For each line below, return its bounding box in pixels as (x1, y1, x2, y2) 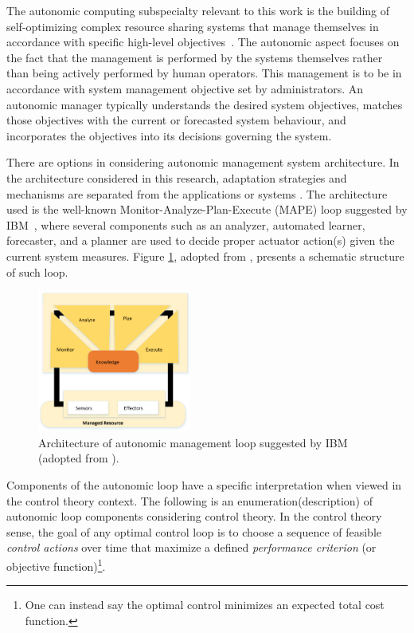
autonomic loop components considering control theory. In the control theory (6, 508, 382, 525)
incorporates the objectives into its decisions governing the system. (6, 127, 332, 144)
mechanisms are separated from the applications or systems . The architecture (6, 185, 388, 202)
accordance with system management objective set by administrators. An (6, 80, 364, 96)
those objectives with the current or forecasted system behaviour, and (6, 112, 346, 128)
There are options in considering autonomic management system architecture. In (6, 154, 400, 171)
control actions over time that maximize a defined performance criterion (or (6, 539, 377, 556)
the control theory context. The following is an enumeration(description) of (6, 492, 373, 509)
